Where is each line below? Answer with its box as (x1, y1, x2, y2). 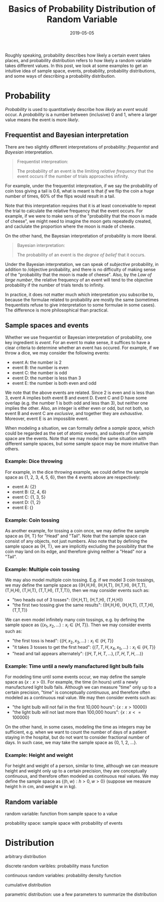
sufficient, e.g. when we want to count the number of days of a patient (5, 729, 147, 735)
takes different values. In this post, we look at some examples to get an (5, 63, 148, 68)
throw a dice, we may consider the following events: (5, 350, 110, 355)
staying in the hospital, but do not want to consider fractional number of (5, 734, 150, 740)
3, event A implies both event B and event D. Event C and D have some (5, 395, 147, 400)
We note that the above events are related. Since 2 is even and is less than (5, 390, 155, 396)
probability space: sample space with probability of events (5, 820, 123, 826)
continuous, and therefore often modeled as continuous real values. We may (5, 773, 159, 779)
